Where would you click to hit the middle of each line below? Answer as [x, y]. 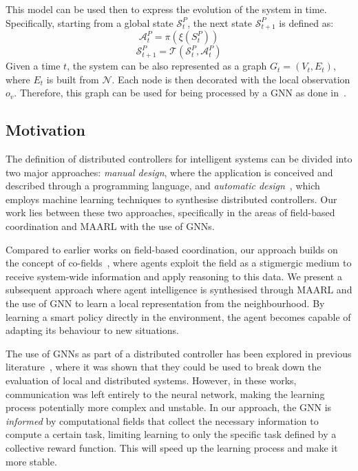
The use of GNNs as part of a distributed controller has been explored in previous [179, 353]
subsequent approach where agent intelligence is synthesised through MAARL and [179, 290]
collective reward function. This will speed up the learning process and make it [172, 447]
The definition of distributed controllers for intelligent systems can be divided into [179, 159]
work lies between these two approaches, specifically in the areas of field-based [170, 212]
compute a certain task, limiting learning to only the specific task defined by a [171, 434]
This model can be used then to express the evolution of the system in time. [166, 9]
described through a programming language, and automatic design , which [163, 186]
